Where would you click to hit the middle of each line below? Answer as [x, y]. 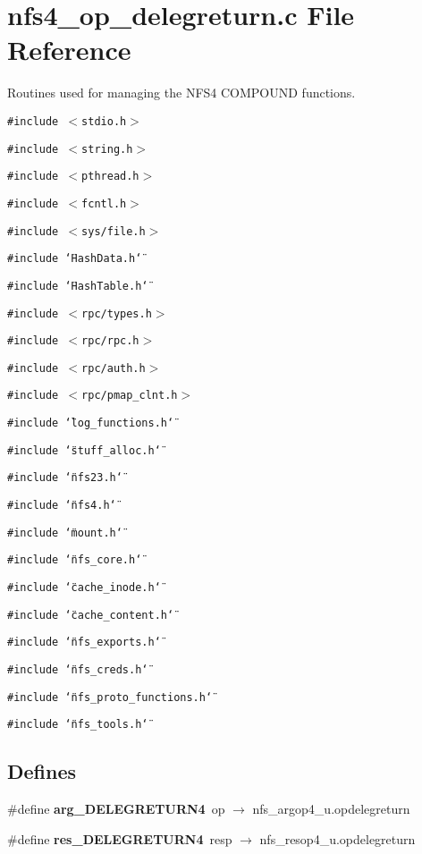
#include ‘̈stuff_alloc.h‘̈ [84, 450]
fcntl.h [104, 203]
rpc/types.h [117, 313]
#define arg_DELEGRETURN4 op [116, 809]
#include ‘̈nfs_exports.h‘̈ [84, 643]
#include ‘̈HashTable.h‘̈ [78, 286]
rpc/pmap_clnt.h [130, 396]
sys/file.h [114, 231]
